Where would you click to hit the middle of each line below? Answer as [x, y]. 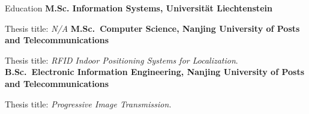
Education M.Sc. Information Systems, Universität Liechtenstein [139, 8]
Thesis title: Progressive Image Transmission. [88, 103]
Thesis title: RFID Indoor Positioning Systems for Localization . [121, 60]
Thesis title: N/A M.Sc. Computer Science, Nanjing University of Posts [152, 28]
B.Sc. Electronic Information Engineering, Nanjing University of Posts [155, 72]
